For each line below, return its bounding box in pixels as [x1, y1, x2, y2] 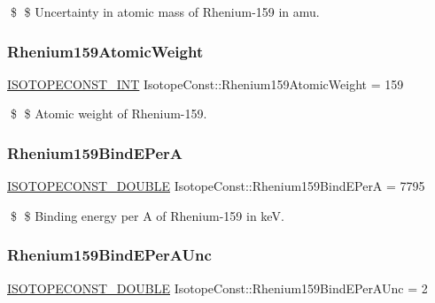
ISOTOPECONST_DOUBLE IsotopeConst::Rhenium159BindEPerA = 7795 [7, 177, 425, 195]
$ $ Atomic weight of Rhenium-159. [10, 104, 207, 123]
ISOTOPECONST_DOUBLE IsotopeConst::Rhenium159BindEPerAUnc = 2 [7, 278, 428, 297]
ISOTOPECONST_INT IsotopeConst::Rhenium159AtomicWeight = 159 [7, 74, 404, 93]
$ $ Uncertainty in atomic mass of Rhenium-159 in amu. [10, 3, 320, 20]
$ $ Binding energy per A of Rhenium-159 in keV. [10, 206, 284, 224]
